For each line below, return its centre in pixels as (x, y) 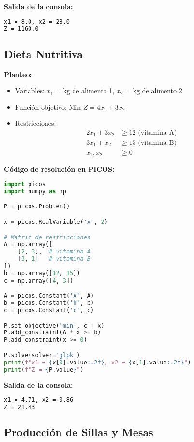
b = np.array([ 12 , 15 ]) (42, 273)
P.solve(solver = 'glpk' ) (42, 355)
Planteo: (18, 74)
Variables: (30, 90)
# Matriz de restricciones (47, 237)
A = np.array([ (28, 245)
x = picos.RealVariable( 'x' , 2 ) (56, 222)
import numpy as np (35, 191)
